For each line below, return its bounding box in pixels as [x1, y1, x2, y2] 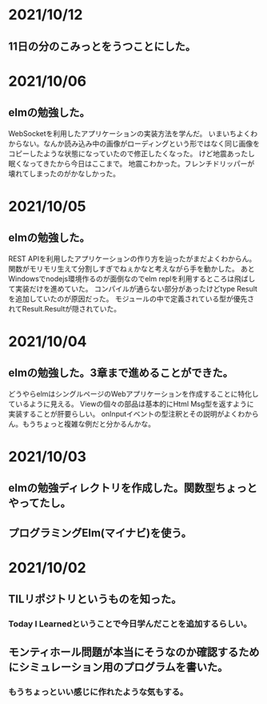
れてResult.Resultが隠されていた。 [8, 304, 122, 313]
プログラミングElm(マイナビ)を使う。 [8, 526, 192, 540]
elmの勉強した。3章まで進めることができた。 [8, 366, 233, 380]
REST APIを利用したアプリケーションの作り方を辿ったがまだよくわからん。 [8, 254, 257, 263]
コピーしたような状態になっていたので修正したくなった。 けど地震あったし [8, 148, 256, 158]
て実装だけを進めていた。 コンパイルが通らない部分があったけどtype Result [8, 284, 258, 293]
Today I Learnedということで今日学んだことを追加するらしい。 [8, 618, 252, 630]
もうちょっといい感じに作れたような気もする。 [8, 686, 189, 698]
